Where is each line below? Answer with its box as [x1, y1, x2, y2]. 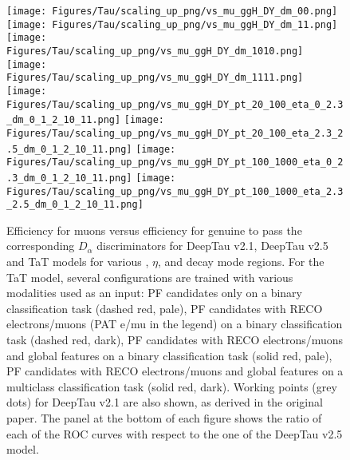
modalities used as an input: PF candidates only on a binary [6, 284, 302, 301]
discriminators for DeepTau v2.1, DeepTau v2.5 [96, 237, 328, 254]
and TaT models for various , [6, 253, 149, 270]
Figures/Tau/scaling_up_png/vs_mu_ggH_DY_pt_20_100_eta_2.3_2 [6, 127, 344, 139]
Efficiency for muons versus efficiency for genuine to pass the [6, 221, 302, 238]
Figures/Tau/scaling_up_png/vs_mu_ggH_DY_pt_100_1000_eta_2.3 [6, 185, 344, 197]
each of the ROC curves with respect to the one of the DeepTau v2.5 [6, 425, 343, 442]
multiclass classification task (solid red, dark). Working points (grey [6, 378, 337, 395]
